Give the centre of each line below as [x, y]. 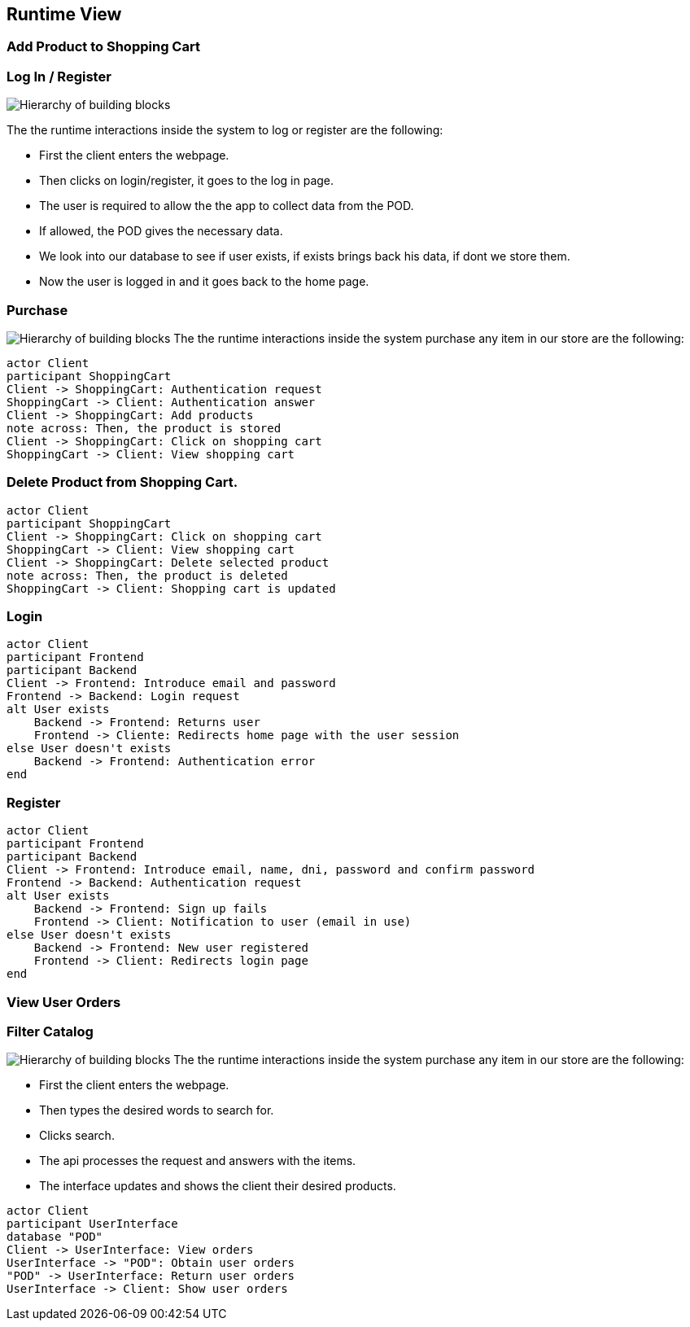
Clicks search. [77, 1136]
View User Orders [64, 1002]
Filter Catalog [50, 1031]
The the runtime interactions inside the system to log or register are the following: [225, 130]
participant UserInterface [92, 1224]
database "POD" [55, 1237]
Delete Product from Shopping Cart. [122, 482]
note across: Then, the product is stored [144, 428]
